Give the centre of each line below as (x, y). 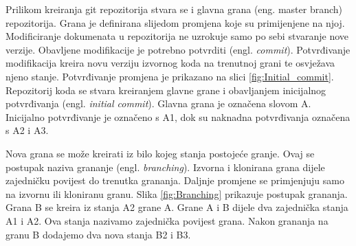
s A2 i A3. (27, 130)
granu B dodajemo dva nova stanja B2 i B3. (98, 234)
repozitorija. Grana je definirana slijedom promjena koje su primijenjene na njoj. (175, 22)
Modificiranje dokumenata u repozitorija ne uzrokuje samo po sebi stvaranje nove (177, 36)
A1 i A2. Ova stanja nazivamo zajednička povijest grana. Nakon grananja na (167, 220)
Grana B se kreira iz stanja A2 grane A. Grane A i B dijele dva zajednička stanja (177, 207)
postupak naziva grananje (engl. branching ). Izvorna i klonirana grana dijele (165, 167)
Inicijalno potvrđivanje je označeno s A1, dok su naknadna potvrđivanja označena (178, 116)
